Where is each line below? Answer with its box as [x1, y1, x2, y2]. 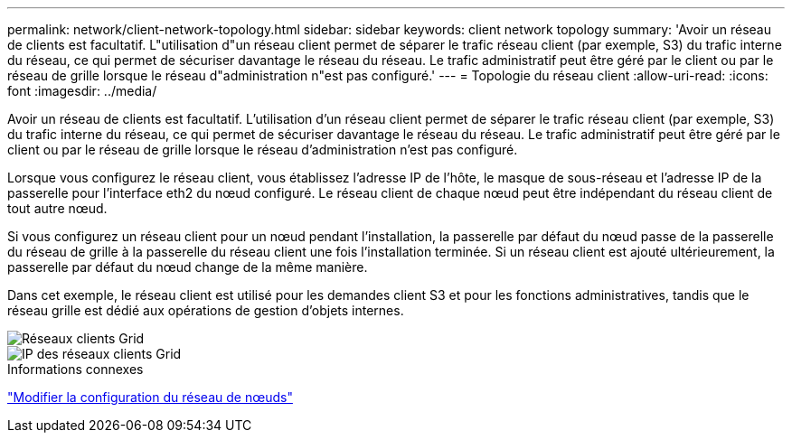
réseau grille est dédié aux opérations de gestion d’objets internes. [7, 303, 404, 318]
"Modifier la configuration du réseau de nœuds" [7, 389, 293, 405]
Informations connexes [7, 361, 144, 377]
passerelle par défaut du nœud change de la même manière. [7, 259, 368, 275]
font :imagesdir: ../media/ [7, 83, 157, 98]
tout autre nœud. [7, 201, 108, 216]
